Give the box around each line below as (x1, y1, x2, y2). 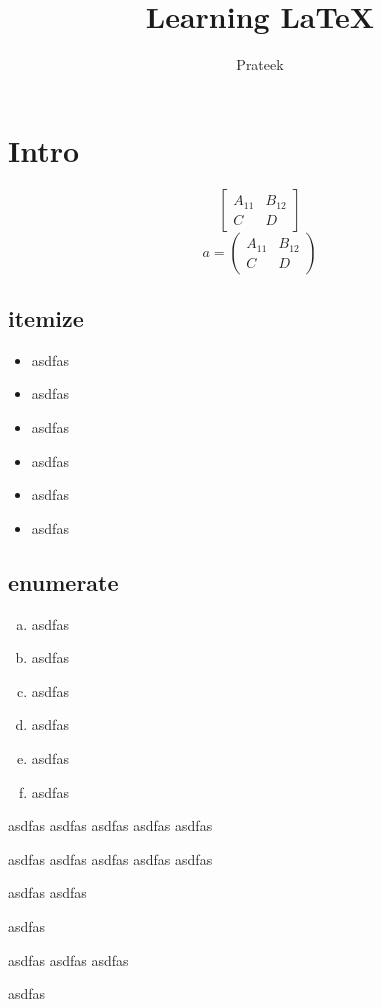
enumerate (8, 566, 119, 597)
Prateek (236, 54, 284, 75)
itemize (8, 303, 84, 334)
